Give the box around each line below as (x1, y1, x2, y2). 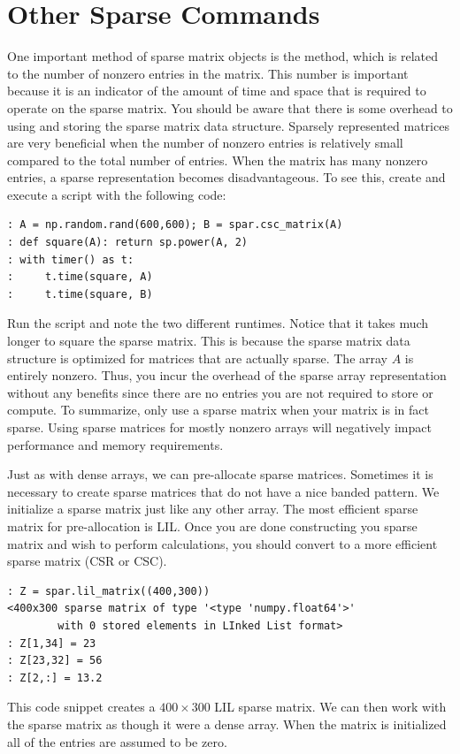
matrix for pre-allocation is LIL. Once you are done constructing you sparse (7, 516, 418, 535)
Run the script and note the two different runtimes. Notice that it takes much (7, 314, 429, 332)
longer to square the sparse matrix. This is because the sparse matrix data (7, 331, 410, 350)
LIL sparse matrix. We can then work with (214, 697, 447, 716)
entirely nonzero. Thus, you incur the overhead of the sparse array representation (7, 366, 447, 385)
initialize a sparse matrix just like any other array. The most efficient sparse (7, 499, 418, 518)
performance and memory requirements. (7, 435, 224, 453)
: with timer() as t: (7, 253, 134, 266)
